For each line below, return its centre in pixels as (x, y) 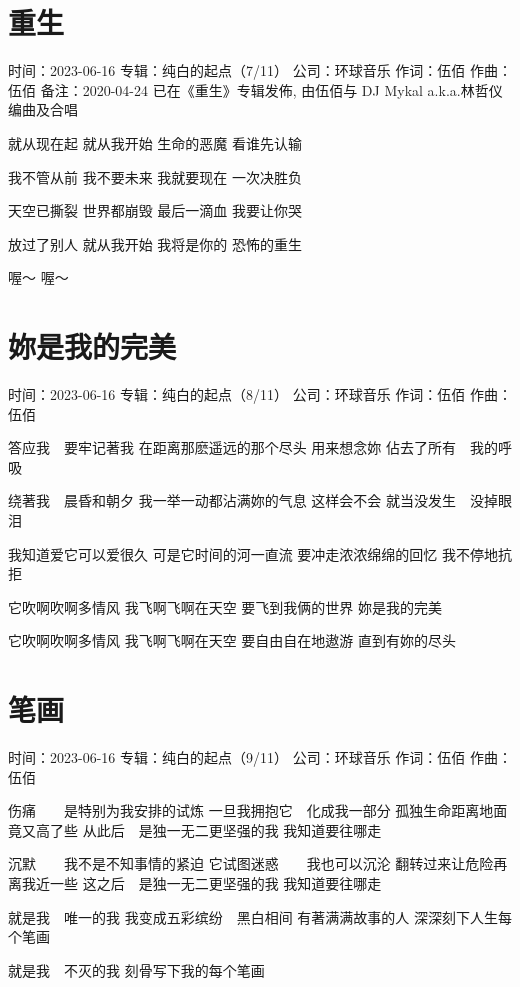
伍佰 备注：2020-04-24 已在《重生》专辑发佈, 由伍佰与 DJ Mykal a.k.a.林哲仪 (255, 89)
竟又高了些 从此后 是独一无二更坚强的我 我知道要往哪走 (195, 829)
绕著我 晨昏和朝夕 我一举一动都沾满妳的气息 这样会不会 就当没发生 (232, 500)
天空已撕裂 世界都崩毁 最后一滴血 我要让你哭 (155, 210)
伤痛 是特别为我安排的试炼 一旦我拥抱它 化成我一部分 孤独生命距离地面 (258, 810)
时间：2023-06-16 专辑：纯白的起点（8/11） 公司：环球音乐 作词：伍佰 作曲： (260, 394)
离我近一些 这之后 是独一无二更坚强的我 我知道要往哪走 (195, 883)
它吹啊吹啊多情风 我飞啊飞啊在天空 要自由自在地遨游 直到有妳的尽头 (232, 640)
